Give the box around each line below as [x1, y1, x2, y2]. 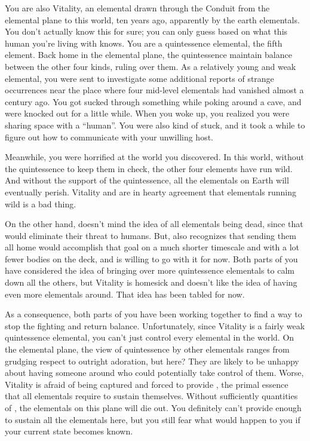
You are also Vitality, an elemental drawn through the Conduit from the [5, 2, 270, 14]
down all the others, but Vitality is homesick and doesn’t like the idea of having [5, 276, 297, 289]
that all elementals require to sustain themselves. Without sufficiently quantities [5, 390, 298, 402]
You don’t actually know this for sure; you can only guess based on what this [5, 25, 288, 38]
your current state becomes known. [5, 425, 133, 437]
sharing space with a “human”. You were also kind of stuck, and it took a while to [5, 118, 305, 131]
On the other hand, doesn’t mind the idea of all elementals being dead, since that [5, 218, 303, 230]
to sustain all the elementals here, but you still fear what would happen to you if [5, 413, 300, 425]
